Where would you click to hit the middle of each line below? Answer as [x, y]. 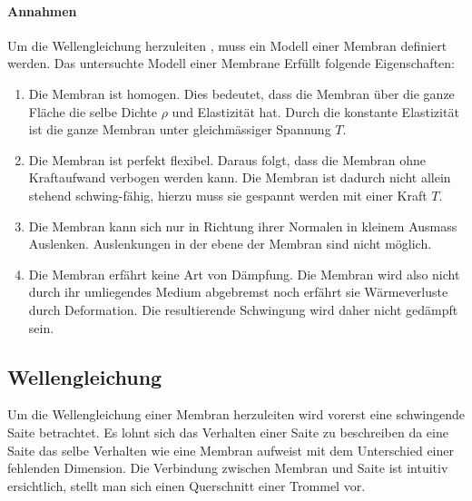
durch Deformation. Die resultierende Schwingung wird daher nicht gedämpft [243, 309]
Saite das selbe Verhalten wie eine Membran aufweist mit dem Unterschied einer [231, 450]
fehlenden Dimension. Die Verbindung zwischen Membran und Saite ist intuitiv [228, 468]
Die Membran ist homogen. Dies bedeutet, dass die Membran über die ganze [241, 93]
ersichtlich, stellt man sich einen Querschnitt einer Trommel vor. [187, 485]
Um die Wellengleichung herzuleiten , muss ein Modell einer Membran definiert [227, 45]
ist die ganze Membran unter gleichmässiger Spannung [180, 129]
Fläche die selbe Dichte [93, 111]
